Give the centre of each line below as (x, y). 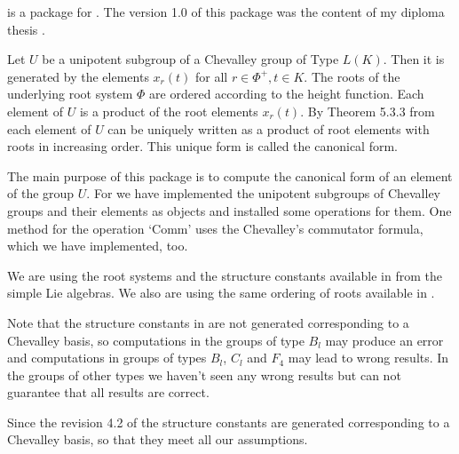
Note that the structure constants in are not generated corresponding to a (208, 322)
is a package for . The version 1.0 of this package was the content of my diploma (226, 12)
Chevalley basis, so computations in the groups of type (156, 340)
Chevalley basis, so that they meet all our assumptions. (158, 439)
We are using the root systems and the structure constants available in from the (225, 275)
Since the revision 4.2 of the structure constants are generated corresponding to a (229, 422)
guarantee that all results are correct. (108, 392)
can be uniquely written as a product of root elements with (269, 128)
